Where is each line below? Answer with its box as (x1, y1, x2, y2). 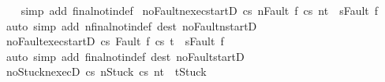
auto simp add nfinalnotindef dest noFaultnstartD (6, 17, 257, 34)
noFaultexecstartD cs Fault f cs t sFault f (6, 33, 224, 49)
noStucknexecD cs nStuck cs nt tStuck (6, 63, 207, 80)
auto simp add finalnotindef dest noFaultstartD (6, 48, 245, 64)
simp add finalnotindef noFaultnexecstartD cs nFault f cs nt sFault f (21, 2, 379, 18)
